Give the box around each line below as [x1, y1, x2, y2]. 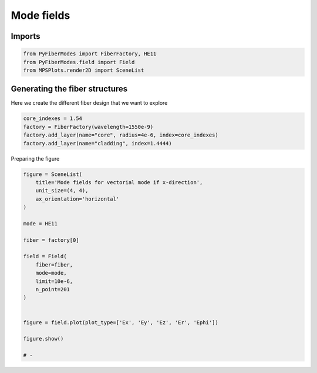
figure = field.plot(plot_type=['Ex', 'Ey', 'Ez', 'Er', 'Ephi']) [23, 319, 218, 326]
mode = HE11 [23, 220, 58, 227]
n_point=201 [35, 286, 70, 293]
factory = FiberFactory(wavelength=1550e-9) [23, 124, 154, 130]
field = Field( [23, 253, 67, 260]
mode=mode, [35, 269, 67, 277]
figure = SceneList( [23, 171, 82, 178]
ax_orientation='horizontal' [35, 195, 120, 202]
